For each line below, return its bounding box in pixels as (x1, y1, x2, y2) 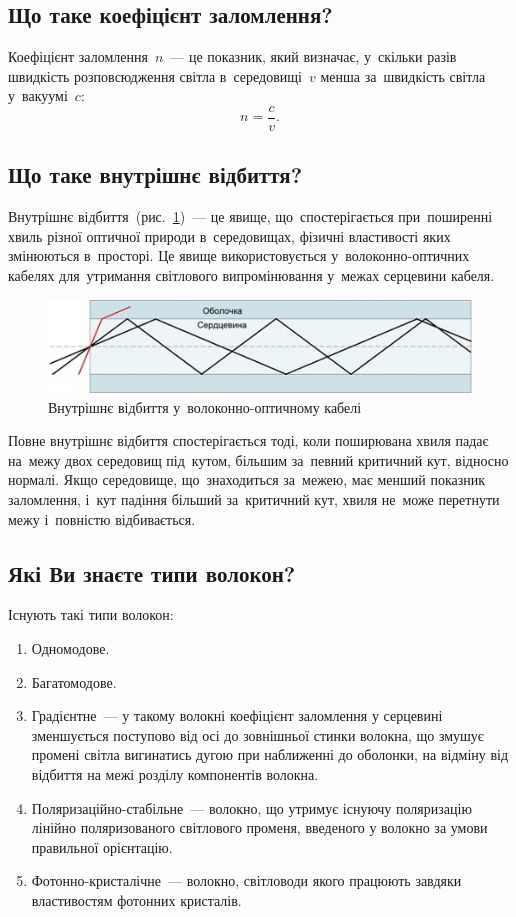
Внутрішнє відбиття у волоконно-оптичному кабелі (48, 396, 362, 417)
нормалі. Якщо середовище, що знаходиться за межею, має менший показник (8, 469, 486, 490)
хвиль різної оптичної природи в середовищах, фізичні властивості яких (8, 225, 451, 246)
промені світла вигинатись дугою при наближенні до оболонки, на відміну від (31, 744, 509, 765)
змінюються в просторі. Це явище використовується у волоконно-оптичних (8, 245, 470, 266)
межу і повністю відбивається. (8, 508, 196, 529)
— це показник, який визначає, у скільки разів (170, 46, 457, 67)
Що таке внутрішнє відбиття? (8, 159, 303, 190)
